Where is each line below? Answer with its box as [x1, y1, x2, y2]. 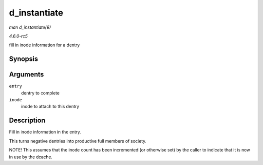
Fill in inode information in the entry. [9, 129, 81, 135]
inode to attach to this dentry [21, 104, 79, 110]
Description [9, 116, 46, 125]
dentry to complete [21, 90, 60, 96]
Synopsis [9, 55, 38, 63]
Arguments [9, 71, 44, 79]
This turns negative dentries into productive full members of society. [9, 138, 147, 144]
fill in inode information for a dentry [9, 42, 80, 48]
